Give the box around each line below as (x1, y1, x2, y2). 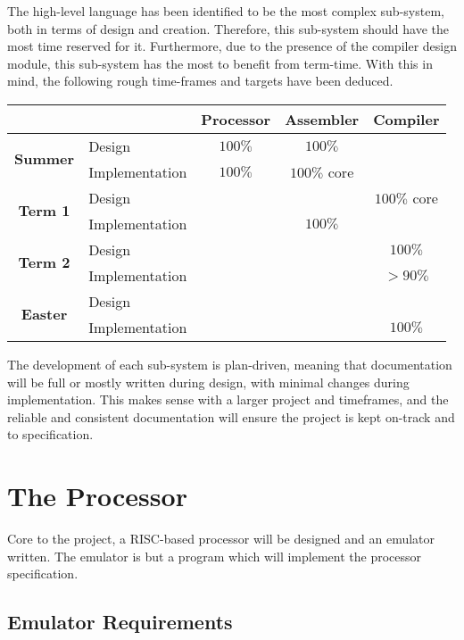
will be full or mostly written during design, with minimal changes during (7, 372, 410, 391)
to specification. (7, 425, 94, 444)
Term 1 (18, 200, 70, 221)
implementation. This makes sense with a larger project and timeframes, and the (7, 390, 449, 409)
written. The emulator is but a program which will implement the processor (7, 546, 422, 565)
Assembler (285, 108, 360, 129)
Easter (21, 303, 68, 325)
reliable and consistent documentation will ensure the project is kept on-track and (7, 407, 455, 426)
